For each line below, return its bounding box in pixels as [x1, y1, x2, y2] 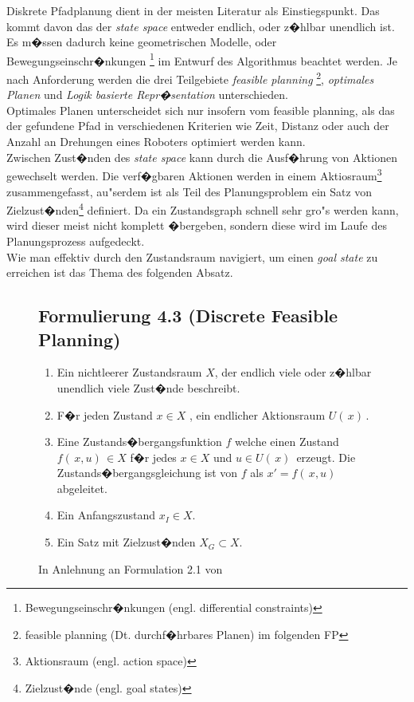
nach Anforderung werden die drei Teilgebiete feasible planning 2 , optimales [6, 69, 374, 87]
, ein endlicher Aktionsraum [189, 406, 326, 423]
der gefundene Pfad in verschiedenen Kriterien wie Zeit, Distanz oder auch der [6, 117, 389, 134]
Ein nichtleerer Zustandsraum [57, 364, 202, 381]
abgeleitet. [57, 479, 107, 496]
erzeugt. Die [296, 448, 356, 465]
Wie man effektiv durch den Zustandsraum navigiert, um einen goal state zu [6, 248, 378, 265]
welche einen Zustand [235, 433, 339, 450]
